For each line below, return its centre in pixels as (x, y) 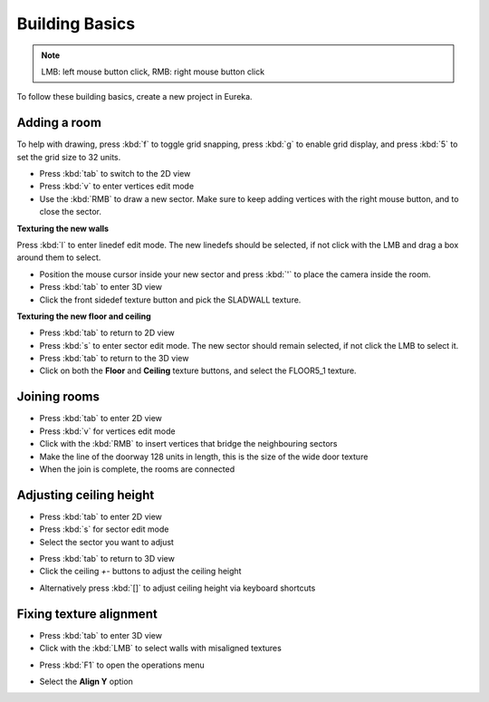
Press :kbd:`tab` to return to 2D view (107, 333)
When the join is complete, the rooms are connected (137, 469)
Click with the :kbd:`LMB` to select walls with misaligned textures (161, 649)
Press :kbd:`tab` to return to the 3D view (114, 359)
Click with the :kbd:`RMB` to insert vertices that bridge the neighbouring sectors (189, 444)
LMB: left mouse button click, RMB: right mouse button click (153, 72)
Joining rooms (58, 397)
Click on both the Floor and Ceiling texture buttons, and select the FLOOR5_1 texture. (198, 370)
